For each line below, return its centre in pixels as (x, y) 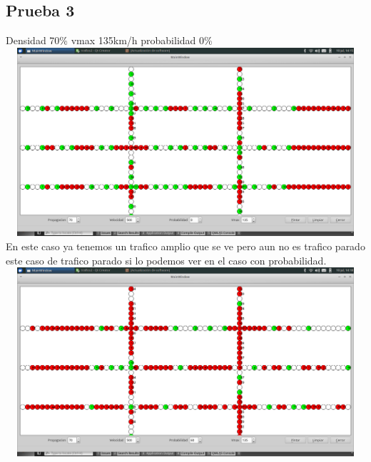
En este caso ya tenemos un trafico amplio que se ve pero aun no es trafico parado (185, 246)
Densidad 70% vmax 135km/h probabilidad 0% (109, 40)
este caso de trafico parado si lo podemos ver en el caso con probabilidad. (166, 260)
